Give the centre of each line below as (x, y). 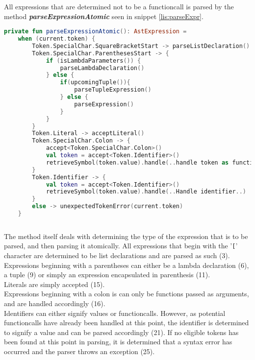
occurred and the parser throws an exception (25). (79, 351)
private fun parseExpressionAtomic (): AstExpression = (95, 32)
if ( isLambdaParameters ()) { (93, 60)
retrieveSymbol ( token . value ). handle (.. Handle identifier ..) (146, 192)
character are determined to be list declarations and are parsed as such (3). (117, 255)
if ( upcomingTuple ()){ (95, 83)
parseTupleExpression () (113, 90)
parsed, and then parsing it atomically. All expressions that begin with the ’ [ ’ (121, 246)
